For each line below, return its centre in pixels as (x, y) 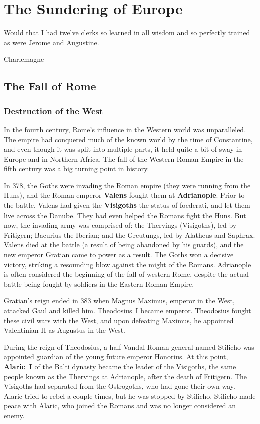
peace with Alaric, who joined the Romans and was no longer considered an (120, 406)
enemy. (14, 415)
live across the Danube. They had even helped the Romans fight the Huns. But (125, 215)
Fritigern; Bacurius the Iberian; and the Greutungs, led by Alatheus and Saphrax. (130, 234)
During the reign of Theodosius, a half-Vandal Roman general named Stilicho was (129, 347)
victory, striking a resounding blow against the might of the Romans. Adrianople (128, 264)
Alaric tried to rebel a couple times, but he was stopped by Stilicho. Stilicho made (130, 396)
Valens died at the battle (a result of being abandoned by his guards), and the (124, 244)
